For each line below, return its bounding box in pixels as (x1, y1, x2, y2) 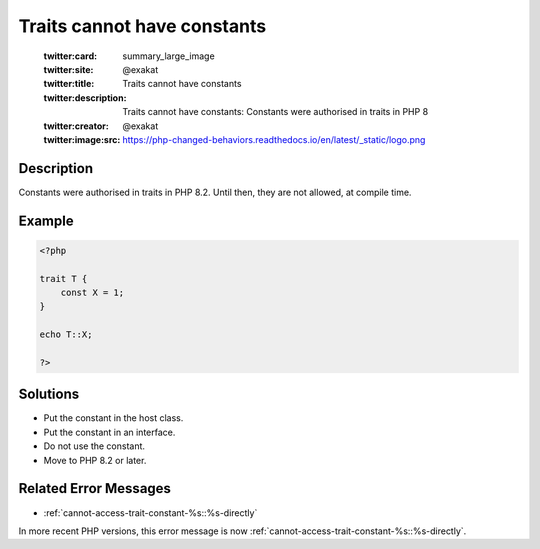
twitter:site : (43, 63, 94, 75)
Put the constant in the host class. (43, 412, 184, 424)
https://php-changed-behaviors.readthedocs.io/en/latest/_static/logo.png (122, 133, 426, 145)
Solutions (18, 386, 80, 403)
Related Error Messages (18, 480, 172, 497)
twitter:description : (43, 91, 127, 104)
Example (18, 212, 74, 229)
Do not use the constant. (43, 440, 145, 452)
